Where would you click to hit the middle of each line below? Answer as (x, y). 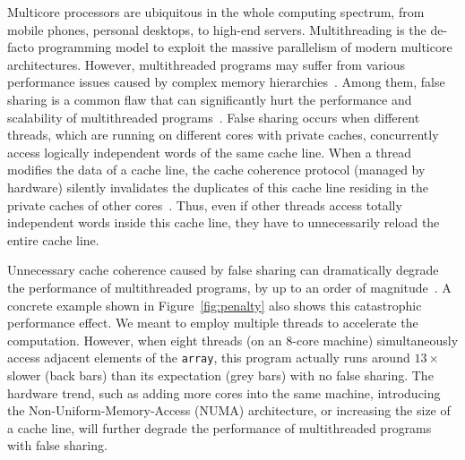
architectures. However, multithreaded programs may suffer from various (206, 64)
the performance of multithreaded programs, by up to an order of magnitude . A (229, 287)
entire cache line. (53, 239)
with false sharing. (57, 445)
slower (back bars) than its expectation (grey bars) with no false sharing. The (220, 375)
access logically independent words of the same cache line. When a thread (210, 152)
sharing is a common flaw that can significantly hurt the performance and (210, 99)
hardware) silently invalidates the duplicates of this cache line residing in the (218, 187)
